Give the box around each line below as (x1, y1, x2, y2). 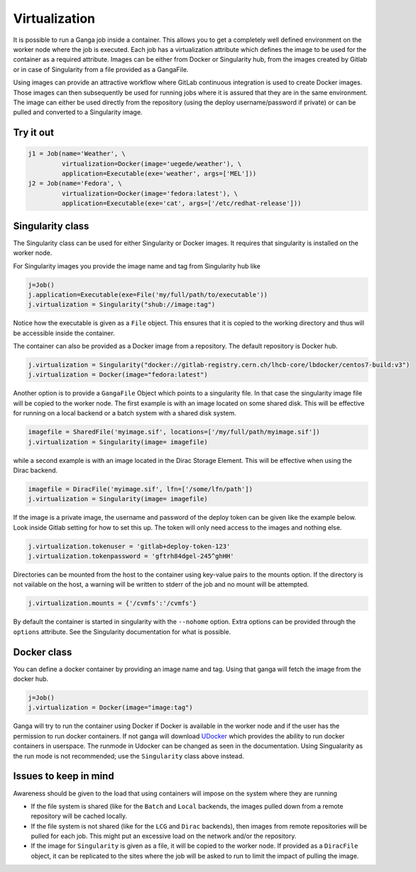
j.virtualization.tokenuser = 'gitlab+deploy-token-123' (28, 542, 231, 550)
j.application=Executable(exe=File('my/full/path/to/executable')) (28, 290, 268, 298)
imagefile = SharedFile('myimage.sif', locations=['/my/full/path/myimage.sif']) (28, 428, 321, 436)
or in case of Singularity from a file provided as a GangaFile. (13, 65, 189, 74)
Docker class (13, 646, 72, 658)
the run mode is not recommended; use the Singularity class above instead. (13, 751, 244, 760)
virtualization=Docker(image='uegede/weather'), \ (61, 160, 242, 168)
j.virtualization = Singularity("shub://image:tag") (28, 300, 216, 309)
